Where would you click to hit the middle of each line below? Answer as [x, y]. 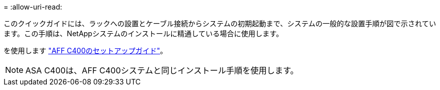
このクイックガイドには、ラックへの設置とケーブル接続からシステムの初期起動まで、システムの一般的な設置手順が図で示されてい [220, 23]
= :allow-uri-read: [33, 7]
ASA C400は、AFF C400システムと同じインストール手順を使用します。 [162, 70]
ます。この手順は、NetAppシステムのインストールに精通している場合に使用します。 [144, 33]
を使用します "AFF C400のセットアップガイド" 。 [86, 51]
